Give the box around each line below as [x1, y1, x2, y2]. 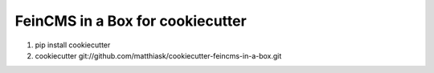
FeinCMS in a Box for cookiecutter [14, 12, 247, 30]
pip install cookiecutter [35, 40, 111, 50]
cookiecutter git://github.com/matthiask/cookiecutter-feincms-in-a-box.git [35, 51, 282, 60]
